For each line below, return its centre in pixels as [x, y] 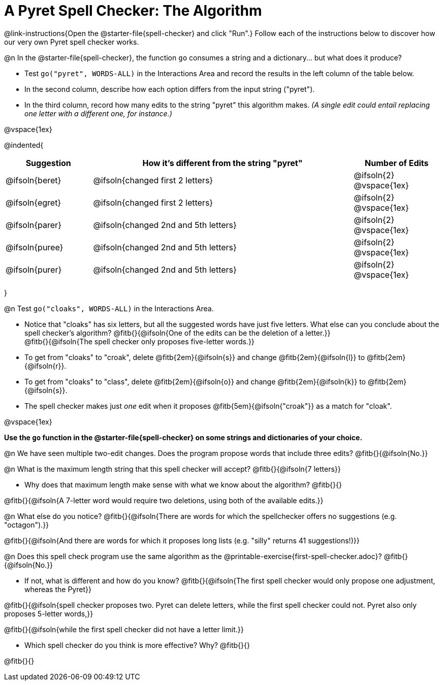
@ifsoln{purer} [34, 269]
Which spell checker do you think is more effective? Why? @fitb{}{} [137, 645]
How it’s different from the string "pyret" [223, 163]
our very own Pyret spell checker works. [72, 42]
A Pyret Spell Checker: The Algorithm [133, 11]
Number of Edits [397, 163]
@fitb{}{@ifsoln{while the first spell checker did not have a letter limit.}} [124, 629]
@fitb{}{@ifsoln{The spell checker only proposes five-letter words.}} [139, 341]
